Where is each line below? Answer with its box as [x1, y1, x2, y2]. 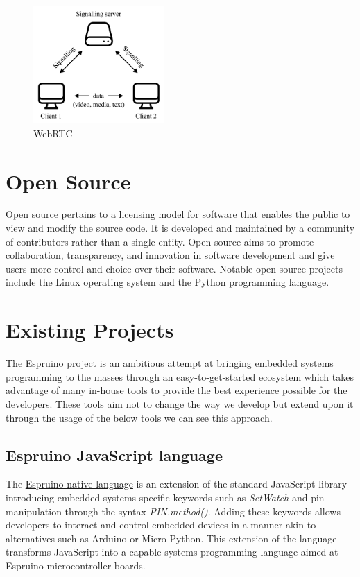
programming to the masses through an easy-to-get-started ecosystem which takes [6, 369, 354, 384]
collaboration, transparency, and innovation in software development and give [6, 248, 335, 262]
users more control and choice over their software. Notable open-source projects [6, 261, 343, 275]
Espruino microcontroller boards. [6, 558, 146, 572]
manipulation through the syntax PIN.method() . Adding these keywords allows [6, 503, 341, 518]
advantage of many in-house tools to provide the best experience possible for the [6, 383, 348, 397]
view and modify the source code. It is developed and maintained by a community [6, 221, 355, 235]
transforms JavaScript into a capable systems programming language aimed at [6, 544, 338, 559]
